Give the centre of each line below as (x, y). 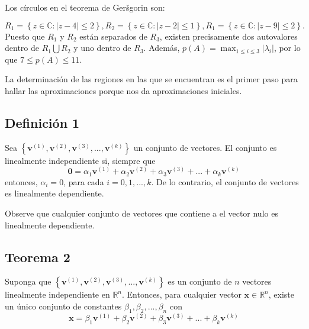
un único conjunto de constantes (63, 306)
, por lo (287, 48)
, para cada (84, 181)
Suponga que (28, 281)
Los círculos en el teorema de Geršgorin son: (85, 7)
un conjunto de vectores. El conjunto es (205, 147)
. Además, (162, 48)
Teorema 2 (38, 257)
